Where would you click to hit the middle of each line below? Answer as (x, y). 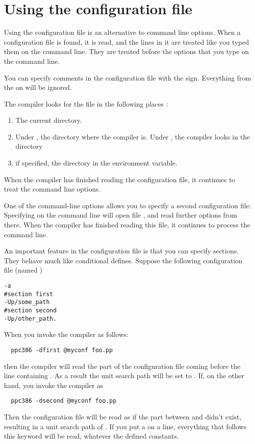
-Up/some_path (27, 302)
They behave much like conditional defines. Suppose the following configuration (123, 260)
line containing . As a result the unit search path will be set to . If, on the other (124, 375)
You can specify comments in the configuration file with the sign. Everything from (127, 77)
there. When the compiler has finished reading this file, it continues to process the (127, 225)
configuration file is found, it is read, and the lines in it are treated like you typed (127, 42)
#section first (29, 294)
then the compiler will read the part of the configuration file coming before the (122, 366)
